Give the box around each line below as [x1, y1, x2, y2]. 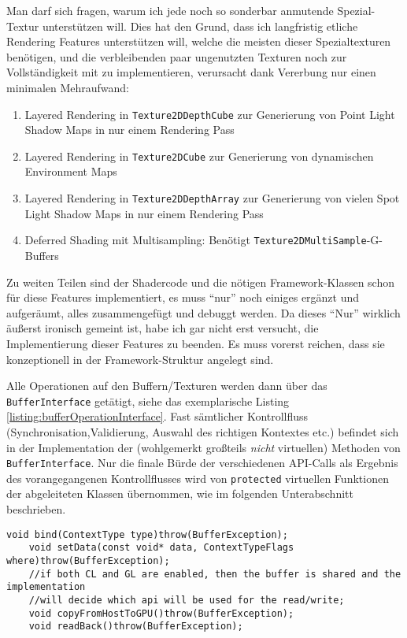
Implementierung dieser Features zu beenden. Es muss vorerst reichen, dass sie [6, 335, 385, 351]
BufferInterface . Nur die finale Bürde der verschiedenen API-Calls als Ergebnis [6, 454, 398, 471]
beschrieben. [6, 501, 66, 517]
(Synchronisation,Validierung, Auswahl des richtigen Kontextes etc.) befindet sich [6, 423, 399, 440]
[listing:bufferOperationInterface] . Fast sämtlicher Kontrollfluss [6, 408, 309, 425]
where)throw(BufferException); [6, 555, 170, 566]
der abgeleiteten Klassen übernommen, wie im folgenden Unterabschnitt [6, 485, 353, 502]
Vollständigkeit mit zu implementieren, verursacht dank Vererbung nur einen [6, 64, 376, 80]
